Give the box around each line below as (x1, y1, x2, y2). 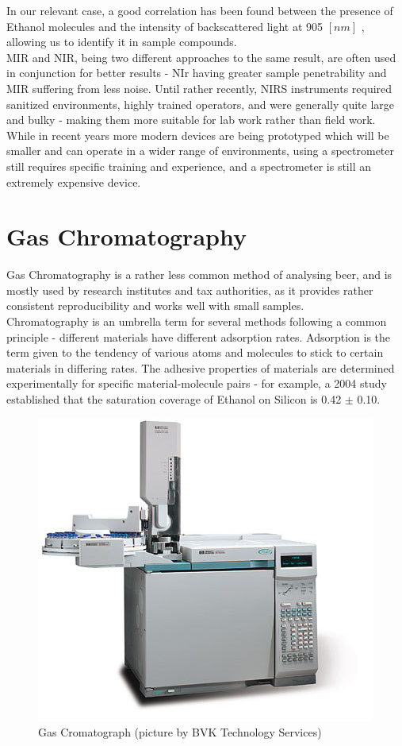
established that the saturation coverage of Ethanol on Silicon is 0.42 (6, 391, 342, 407)
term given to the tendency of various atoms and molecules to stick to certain (6, 344, 384, 361)
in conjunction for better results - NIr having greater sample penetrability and (6, 64, 387, 81)
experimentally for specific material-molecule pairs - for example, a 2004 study (6, 375, 387, 392)
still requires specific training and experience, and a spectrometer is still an (6, 157, 371, 174)
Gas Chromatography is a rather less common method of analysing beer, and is (6, 266, 392, 283)
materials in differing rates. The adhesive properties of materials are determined (6, 359, 395, 376)
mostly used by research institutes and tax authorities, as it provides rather (6, 281, 373, 298)
